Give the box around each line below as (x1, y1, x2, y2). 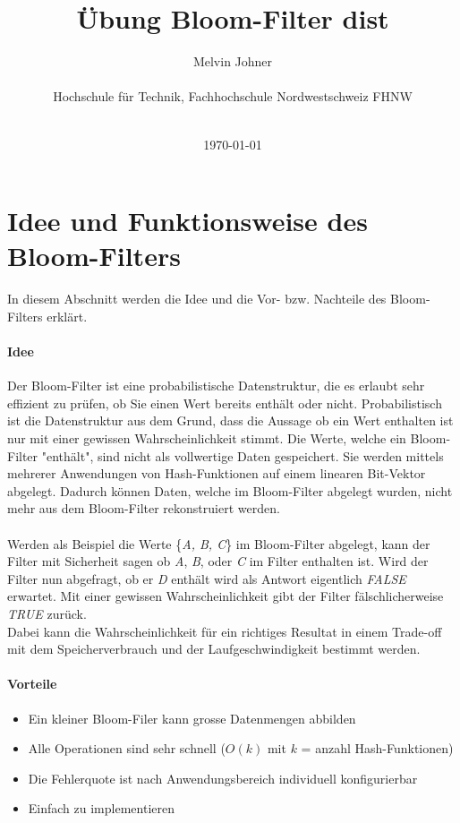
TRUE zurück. (7, 604, 87, 622)
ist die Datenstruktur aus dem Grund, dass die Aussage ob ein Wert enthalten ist (7, 411, 454, 430)
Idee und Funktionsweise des (7, 202, 368, 239)
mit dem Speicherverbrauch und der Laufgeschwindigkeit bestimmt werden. (7, 639, 421, 658)
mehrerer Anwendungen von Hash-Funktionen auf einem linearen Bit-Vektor (7, 464, 426, 483)
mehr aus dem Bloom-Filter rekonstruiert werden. (7, 499, 280, 518)
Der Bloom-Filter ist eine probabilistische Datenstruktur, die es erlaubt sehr (7, 376, 425, 395)
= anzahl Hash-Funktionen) (301, 739, 454, 758)
